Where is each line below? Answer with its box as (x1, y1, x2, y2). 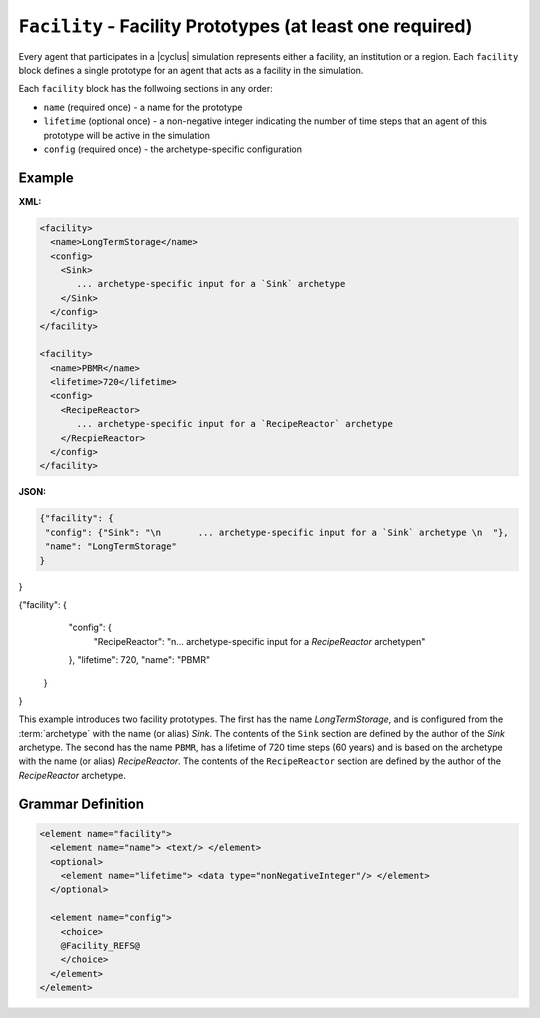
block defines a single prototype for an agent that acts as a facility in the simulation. (18, 64, 364, 76)
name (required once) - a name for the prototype (43, 101, 243, 113)
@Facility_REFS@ (60, 940, 140, 951)
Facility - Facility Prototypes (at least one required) (18, 15, 473, 37)
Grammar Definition (18, 795, 145, 812)
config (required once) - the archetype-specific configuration (43, 143, 302, 155)
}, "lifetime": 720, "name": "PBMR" (68, 654, 210, 666)
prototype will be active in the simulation (43, 129, 210, 141)
